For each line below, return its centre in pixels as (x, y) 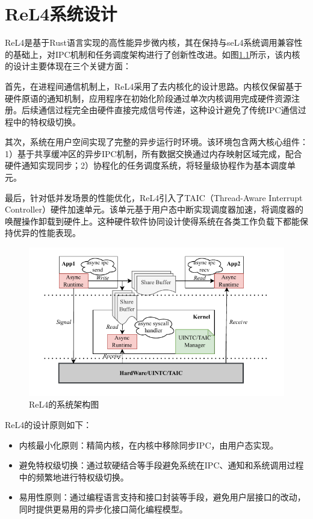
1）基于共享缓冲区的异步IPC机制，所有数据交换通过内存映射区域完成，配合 (153, 153)
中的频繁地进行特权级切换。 (74, 477)
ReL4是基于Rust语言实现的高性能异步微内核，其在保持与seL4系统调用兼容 (150, 42)
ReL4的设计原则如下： (48, 424)
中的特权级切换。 (47, 121)
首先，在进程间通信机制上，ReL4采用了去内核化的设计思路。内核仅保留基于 (154, 86)
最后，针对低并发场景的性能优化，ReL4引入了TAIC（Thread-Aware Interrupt (154, 197)
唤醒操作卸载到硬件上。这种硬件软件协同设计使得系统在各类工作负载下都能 (152, 221)
